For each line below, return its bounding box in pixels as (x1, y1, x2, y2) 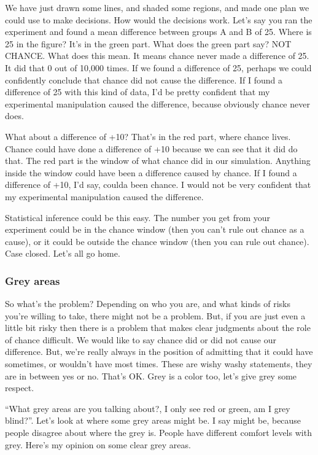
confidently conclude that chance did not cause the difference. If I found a (5, 73, 283, 86)
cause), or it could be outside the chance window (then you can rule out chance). (5, 235, 309, 247)
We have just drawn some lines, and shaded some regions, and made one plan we (5, 1, 309, 14)
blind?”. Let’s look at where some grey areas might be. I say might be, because (5, 414, 301, 427)
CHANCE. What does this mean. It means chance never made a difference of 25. (5, 49, 309, 62)
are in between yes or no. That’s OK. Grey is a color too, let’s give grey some (5, 369, 297, 382)
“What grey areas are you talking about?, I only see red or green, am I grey (5, 402, 290, 414)
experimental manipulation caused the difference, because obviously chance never (5, 97, 310, 110)
